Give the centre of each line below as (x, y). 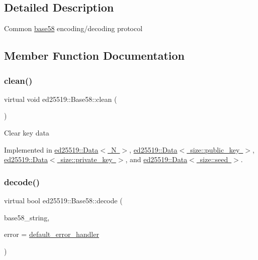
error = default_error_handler (52, 234)
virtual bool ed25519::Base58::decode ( (63, 200)
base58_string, (27, 217)
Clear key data (27, 132)
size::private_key (87, 159)
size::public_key (215, 149)
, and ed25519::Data (156, 159)
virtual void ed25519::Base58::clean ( (61, 99)
